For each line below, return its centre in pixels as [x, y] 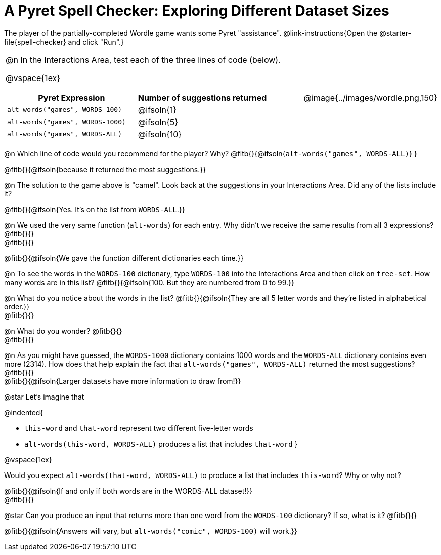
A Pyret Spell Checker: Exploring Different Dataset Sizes [197, 11]
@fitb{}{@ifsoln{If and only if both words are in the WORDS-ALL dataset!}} [128, 491]
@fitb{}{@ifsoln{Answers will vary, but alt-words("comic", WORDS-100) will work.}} [151, 531]
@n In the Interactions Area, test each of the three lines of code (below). [143, 60]
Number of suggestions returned [202, 97]
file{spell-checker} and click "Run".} [64, 42]
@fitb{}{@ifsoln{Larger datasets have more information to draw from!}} [123, 381]
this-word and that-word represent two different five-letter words [139, 428]
